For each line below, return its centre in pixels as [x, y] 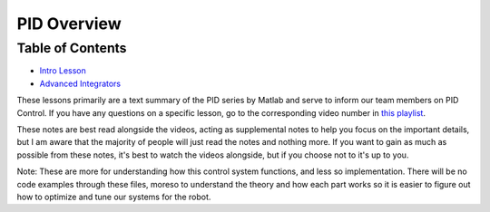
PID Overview [69, 24]
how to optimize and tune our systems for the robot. [114, 197]
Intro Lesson [63, 71]
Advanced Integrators [80, 83]
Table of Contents [72, 48]
